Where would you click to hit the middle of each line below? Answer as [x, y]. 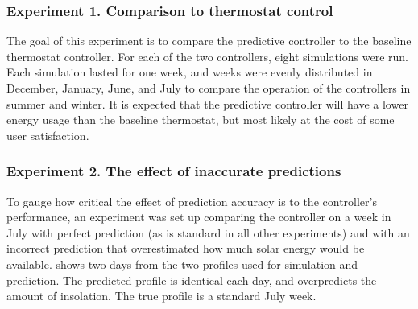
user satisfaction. [48, 135]
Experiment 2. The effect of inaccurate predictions [174, 171]
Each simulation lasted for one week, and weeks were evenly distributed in [190, 72]
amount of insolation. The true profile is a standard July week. [161, 296]
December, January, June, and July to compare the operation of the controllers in [209, 88]
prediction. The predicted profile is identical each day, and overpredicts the [192, 280]
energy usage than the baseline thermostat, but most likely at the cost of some [201, 119]
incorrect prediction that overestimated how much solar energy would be [186, 248]
